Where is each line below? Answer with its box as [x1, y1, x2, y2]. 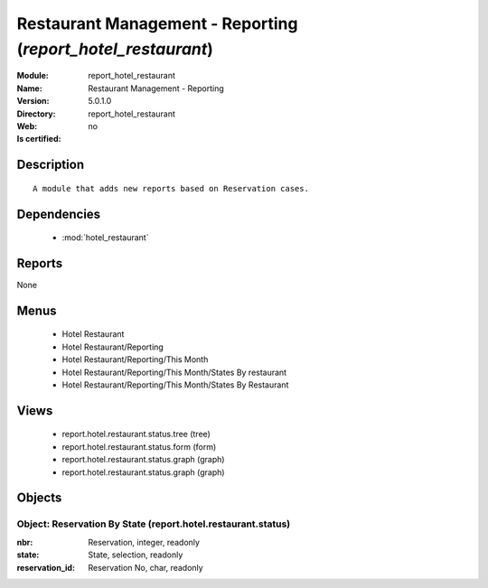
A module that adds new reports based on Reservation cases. [33, 183, 309, 193]
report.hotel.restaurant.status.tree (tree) [61, 429, 211, 440]
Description [16, 157, 85, 173]
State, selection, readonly [88, 549, 183, 560]
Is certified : [16, 134, 61, 145]
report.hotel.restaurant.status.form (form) [61, 441, 217, 452]
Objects [16, 490, 62, 506]
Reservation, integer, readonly [88, 537, 201, 547]
